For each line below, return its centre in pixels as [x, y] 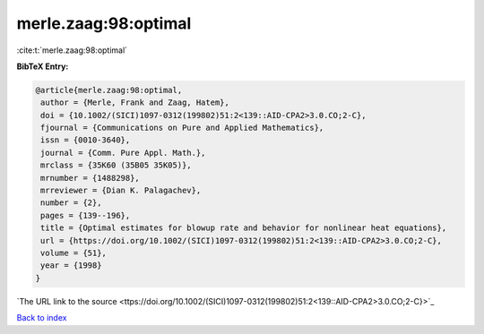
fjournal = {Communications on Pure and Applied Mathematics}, [182, 128]
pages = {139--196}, [86, 215]
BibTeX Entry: [43, 66]
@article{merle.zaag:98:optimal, [109, 90]
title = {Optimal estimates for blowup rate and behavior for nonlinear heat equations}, [244, 228]
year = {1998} [71, 265]
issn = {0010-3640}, [86, 140]
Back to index [42, 318]
